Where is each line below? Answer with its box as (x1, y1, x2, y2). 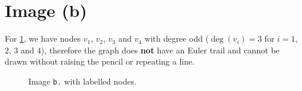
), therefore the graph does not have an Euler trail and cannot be (41, 43, 280, 56)
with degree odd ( (144, 32, 209, 45)
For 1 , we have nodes (5, 32, 81, 45)
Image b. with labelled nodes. (28, 75, 137, 87)
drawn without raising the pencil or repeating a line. (5, 55, 195, 68)
